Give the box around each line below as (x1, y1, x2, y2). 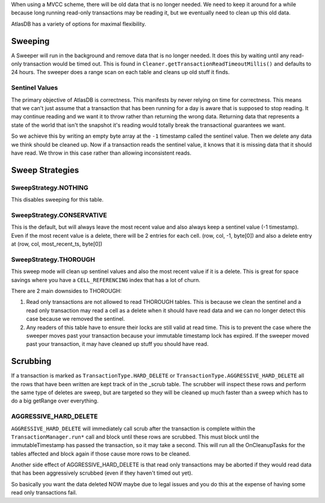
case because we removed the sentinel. (26, 315, 125, 322)
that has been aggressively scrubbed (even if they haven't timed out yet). (11, 469, 193, 477)
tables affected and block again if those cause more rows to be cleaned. (11, 450, 191, 457)
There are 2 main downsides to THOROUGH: (11, 287, 122, 294)
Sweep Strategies (11, 165, 79, 175)
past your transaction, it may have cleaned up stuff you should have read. (26, 341, 209, 348)
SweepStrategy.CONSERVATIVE (11, 211, 108, 219)
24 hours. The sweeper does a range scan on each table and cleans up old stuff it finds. (11, 69, 230, 76)
